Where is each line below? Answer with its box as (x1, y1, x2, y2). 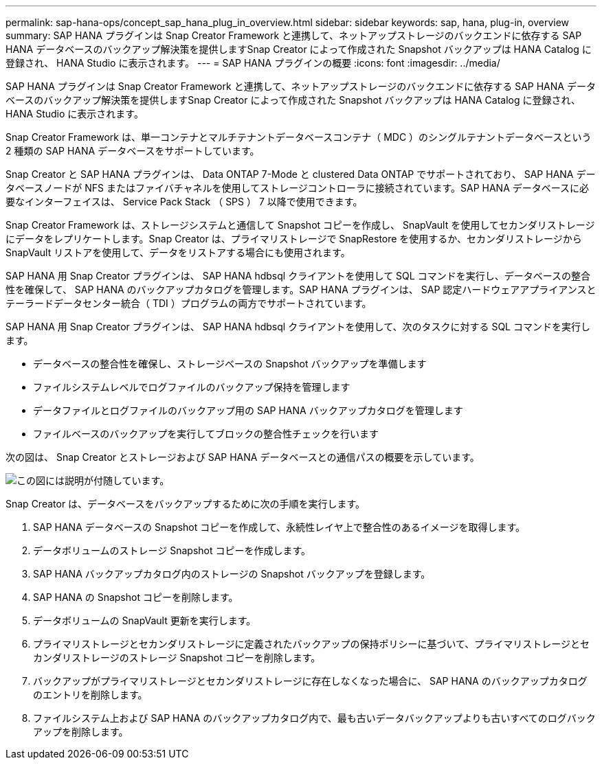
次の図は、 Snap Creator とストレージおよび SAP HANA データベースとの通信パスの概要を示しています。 (5, 451, 480, 463)
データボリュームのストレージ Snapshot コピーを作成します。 (33, 545, 311, 556)
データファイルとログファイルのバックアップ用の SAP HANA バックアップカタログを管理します (33, 404, 463, 416)
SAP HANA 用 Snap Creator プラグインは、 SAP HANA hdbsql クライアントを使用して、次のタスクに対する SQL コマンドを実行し (5, 321, 590, 332)
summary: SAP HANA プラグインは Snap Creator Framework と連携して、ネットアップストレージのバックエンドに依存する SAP (5, 30, 582, 41)
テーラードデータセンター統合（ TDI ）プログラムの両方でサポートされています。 (5, 297, 372, 309)
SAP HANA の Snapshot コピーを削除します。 (33, 591, 238, 603)
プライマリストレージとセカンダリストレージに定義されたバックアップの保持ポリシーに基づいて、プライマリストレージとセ (33, 638, 590, 650)
